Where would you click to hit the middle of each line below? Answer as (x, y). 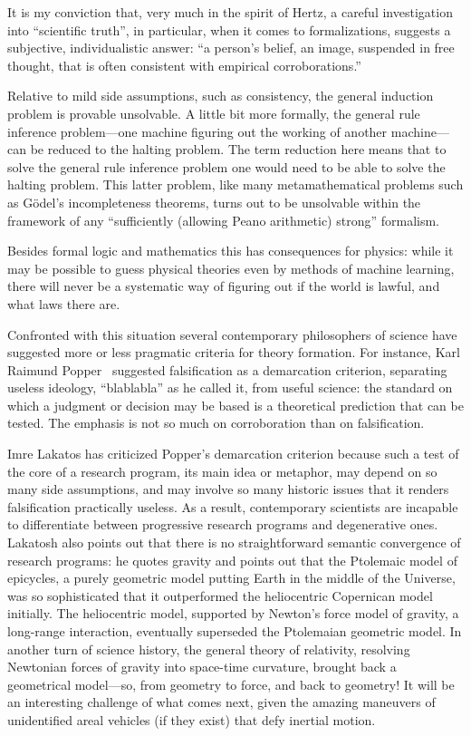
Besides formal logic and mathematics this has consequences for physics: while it (231, 251)
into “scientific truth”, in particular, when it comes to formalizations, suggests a (229, 29)
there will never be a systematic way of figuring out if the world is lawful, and (224, 286)
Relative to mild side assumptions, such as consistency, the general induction (221, 96)
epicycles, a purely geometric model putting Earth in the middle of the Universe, (231, 578)
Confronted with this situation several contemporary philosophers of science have (232, 334)
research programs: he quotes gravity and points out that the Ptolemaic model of (232, 560)
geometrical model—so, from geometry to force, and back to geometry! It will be (231, 684)
